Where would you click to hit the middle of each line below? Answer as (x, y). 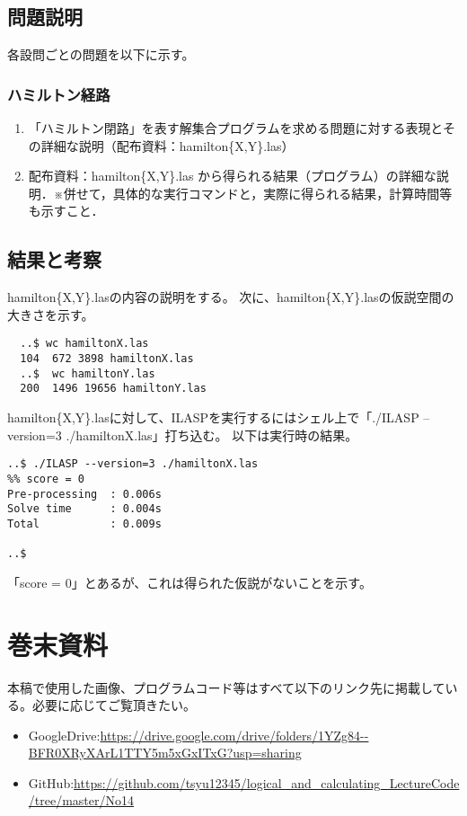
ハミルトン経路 (59, 94)
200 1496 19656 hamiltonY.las (113, 389)
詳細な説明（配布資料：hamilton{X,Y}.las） (167, 145)
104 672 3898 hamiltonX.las (107, 359)
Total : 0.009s (84, 523)
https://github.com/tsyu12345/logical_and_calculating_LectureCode (267, 782)
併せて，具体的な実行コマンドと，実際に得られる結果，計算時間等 (258, 193)
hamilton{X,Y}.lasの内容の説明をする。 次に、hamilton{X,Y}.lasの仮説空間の (231, 297)
